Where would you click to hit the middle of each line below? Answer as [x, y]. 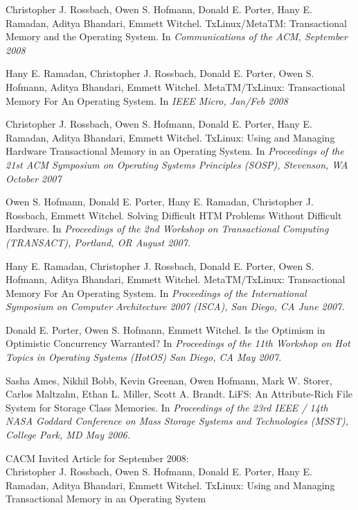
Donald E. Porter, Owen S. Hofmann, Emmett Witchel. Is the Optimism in [165, 329]
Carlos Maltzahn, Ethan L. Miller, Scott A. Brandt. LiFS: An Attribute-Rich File [179, 394]
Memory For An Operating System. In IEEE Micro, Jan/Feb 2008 [147, 100]
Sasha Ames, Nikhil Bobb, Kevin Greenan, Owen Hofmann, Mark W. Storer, [169, 380]
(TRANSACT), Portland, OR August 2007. [98, 242]
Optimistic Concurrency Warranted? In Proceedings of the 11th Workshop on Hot [178, 343]
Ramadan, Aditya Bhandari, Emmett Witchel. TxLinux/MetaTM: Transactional [176, 23]
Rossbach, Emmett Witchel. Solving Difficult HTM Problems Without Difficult [174, 215]
